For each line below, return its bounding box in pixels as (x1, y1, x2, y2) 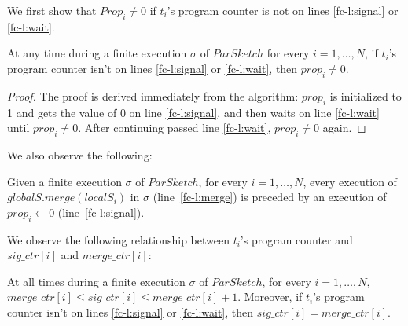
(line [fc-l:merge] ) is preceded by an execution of (153, 189, 387, 205)
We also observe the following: (7, 146, 153, 163)
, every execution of (303, 173, 397, 189)
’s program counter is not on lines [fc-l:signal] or (167, 2, 399, 18)
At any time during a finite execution (7, 45, 187, 61)
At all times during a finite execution (7, 273, 186, 289)
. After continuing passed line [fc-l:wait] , (78, 119, 271, 136)
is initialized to (329, 87, 402, 104)
